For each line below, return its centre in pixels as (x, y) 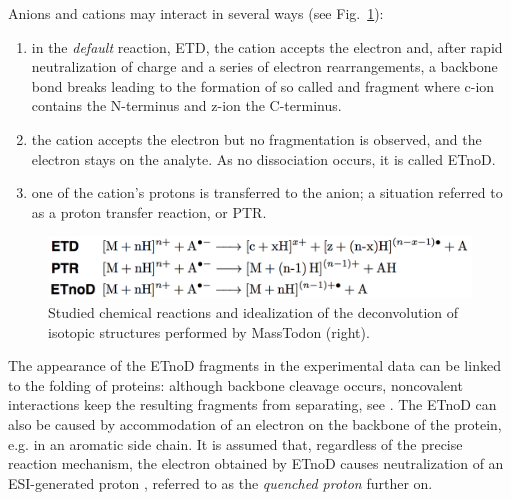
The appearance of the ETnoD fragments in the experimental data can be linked (254, 365)
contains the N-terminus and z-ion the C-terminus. (186, 105)
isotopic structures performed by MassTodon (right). (209, 331)
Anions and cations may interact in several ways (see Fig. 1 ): (196, 13)
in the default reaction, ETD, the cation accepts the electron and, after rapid (267, 46)
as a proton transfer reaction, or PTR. (149, 211)
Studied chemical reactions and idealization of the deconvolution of (253, 312)
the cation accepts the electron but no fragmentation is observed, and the (256, 138)
